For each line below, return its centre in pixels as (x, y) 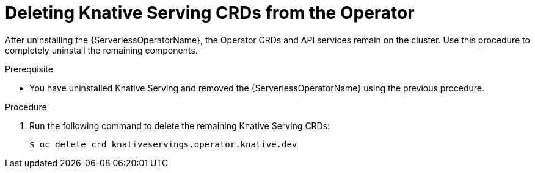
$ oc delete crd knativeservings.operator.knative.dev (163, 144)
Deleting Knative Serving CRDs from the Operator (210, 13)
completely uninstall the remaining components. (101, 50)
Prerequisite (29, 69)
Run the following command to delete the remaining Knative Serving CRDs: (180, 125)
